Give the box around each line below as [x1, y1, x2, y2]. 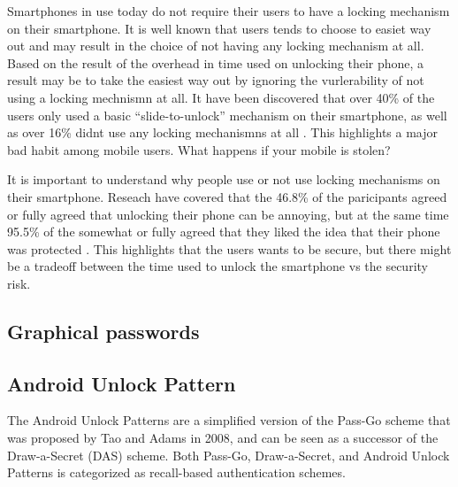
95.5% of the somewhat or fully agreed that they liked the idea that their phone [7, 222, 440, 241]
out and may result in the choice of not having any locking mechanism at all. [7, 36, 424, 55]
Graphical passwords [7, 317, 200, 344]
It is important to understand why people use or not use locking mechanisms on [7, 170, 440, 189]
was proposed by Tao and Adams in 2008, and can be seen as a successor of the [7, 429, 439, 447]
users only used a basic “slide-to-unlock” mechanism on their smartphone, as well [7, 105, 447, 124]
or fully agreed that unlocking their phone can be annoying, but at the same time [7, 205, 449, 223]
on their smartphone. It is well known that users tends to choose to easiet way [7, 19, 431, 37]
